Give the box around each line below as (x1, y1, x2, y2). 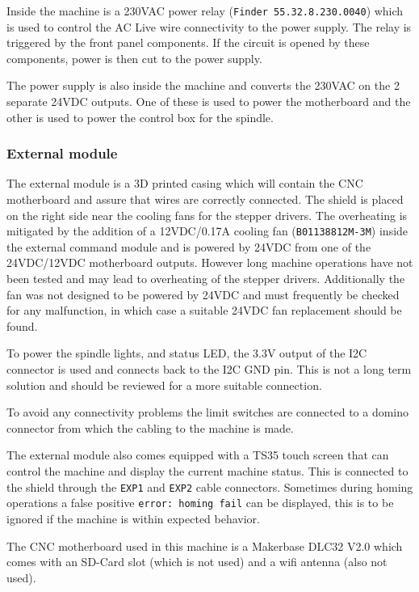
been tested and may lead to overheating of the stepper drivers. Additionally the (6, 270, 405, 287)
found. (6, 317, 38, 334)
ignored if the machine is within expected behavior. (6, 510, 261, 526)
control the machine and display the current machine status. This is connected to (6, 463, 409, 479)
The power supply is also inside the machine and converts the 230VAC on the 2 (6, 77, 400, 94)
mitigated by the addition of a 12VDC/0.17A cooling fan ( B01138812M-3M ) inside (6, 222, 409, 239)
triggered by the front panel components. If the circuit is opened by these (6, 34, 370, 51)
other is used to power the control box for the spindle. (6, 108, 274, 125)
